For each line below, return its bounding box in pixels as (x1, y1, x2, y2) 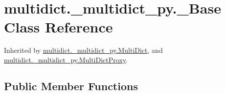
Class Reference (4, 17, 113, 37)
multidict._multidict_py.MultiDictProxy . (4, 54, 128, 64)
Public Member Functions (4, 78, 138, 93)
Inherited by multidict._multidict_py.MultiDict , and (4, 45, 163, 55)
